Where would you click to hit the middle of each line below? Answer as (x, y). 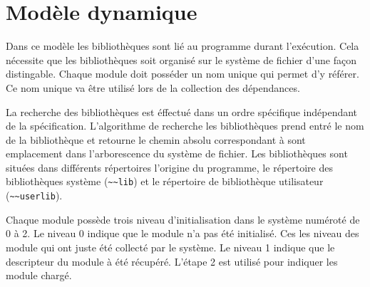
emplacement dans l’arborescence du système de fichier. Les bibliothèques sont (177, 153)
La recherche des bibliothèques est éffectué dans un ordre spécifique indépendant (182, 111)
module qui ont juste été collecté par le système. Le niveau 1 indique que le (170, 247)
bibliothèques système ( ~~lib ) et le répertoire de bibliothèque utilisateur (165, 181)
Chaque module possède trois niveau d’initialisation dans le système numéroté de (183, 219)
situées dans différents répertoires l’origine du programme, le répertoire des (169, 167)
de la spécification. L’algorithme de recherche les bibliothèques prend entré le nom (185, 126)
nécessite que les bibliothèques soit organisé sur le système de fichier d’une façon (181, 59)
